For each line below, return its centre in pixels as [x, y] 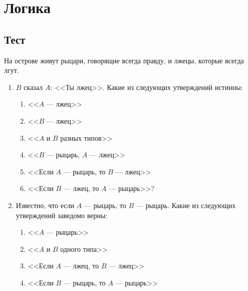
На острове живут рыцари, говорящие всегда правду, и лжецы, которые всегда [124, 60]
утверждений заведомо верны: [62, 215]
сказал [33, 87]
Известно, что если [45, 205]
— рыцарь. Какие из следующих [186, 205]
